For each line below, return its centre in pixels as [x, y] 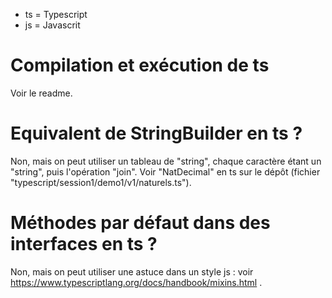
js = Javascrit [52, 25]
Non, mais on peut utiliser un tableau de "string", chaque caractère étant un [166, 161]
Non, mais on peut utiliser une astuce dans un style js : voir [132, 271]
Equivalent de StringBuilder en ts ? [156, 133]
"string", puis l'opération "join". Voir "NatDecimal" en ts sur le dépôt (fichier [165, 171]
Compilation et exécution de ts [140, 65]
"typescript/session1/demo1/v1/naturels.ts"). [101, 182]
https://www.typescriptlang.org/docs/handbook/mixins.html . [136, 282]
